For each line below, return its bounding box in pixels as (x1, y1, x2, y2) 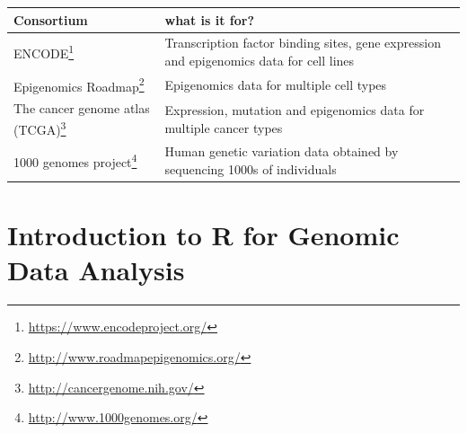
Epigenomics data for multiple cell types (164, 75, 387, 93)
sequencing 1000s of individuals (164, 159, 337, 178)
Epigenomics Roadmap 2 (13, 74, 145, 95)
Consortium (13, 10, 88, 29)
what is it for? (164, 10, 255, 29)
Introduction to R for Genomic (7, 216, 400, 253)
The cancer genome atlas (13, 99, 150, 118)
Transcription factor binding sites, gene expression (164, 33, 441, 52)
